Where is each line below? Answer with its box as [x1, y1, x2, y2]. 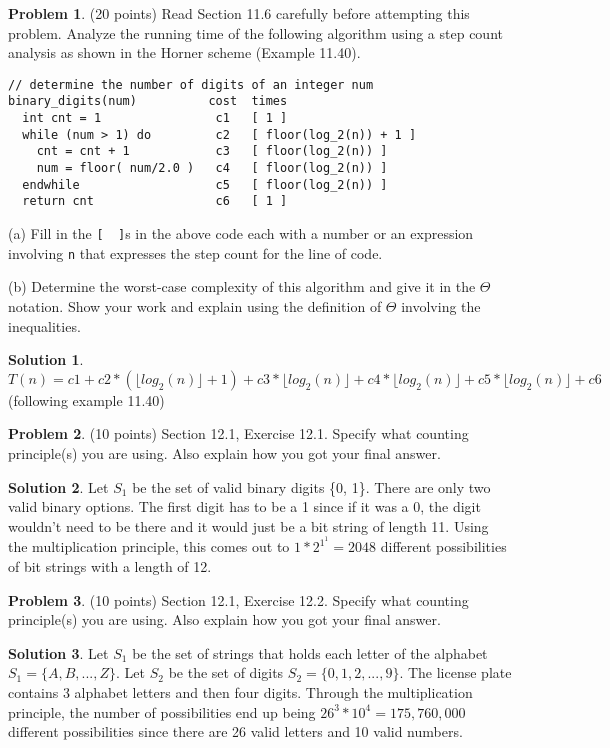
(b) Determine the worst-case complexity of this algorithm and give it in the [8, 276, 476, 297]
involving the [401, 295, 481, 316]
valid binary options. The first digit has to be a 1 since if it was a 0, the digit [8, 496, 481, 517]
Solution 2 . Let [8, 476, 109, 497]
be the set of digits [168, 662, 284, 683]
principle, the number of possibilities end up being [8, 701, 316, 722]
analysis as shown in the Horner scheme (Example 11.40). [8, 42, 361, 63]
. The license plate [399, 662, 512, 683]
